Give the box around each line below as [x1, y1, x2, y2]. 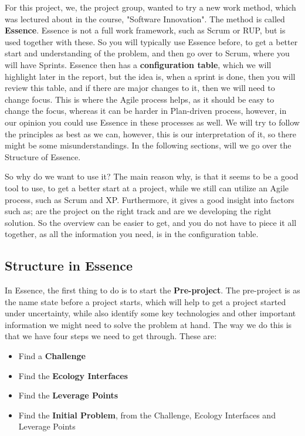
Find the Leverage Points [18, 389, 118, 401]
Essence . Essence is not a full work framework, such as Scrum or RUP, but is [5, 24, 286, 36]
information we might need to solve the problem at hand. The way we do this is [5, 318, 292, 330]
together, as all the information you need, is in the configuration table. [5, 228, 259, 240]
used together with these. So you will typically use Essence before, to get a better [5, 35, 298, 48]
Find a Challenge [18, 350, 86, 362]
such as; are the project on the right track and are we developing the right [5, 205, 272, 217]
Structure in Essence [5, 256, 133, 275]
